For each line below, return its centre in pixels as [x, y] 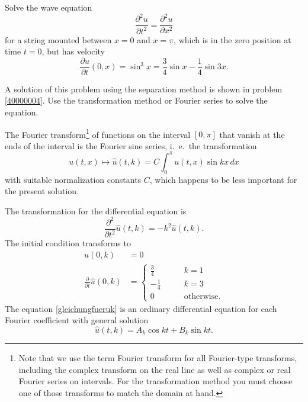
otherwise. [202, 297]
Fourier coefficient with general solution [77, 320]
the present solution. [42, 191]
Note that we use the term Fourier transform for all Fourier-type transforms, [158, 357]
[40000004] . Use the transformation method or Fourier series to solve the [136, 100]
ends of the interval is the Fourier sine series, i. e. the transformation [131, 145]
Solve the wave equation [49, 7]
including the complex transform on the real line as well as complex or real [155, 369]
